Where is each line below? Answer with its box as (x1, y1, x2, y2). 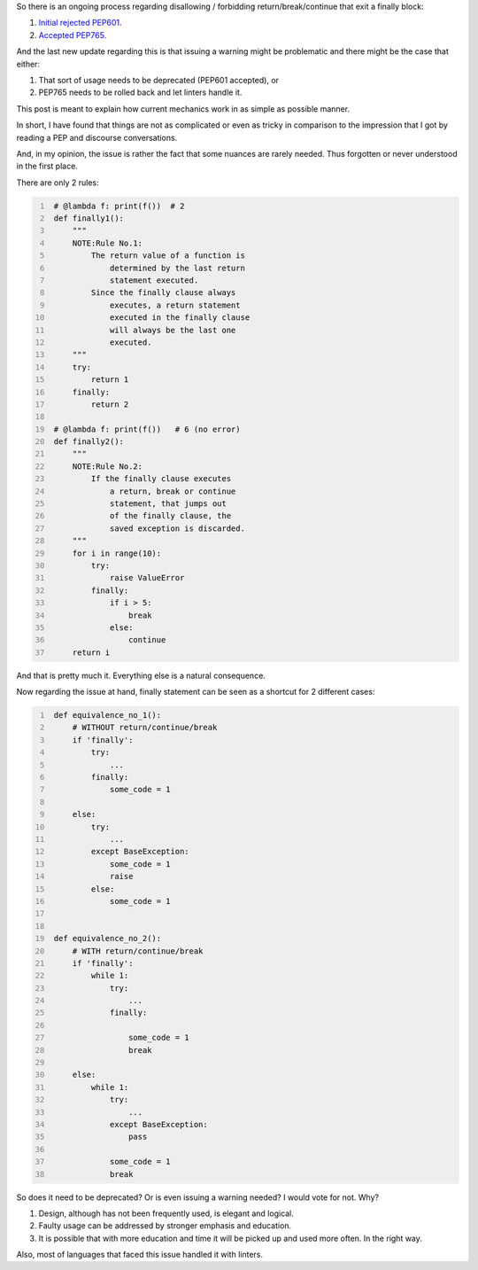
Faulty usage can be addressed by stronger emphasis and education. (38, 1220, 292, 1231)
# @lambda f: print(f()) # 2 (53, 200, 185, 211)
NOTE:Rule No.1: (72, 238, 143, 248)
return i (72, 647, 111, 658)
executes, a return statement (109, 300, 241, 310)
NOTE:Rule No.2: (72, 461, 143, 471)
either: (16, 58, 40, 69)
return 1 (90, 375, 129, 385)
